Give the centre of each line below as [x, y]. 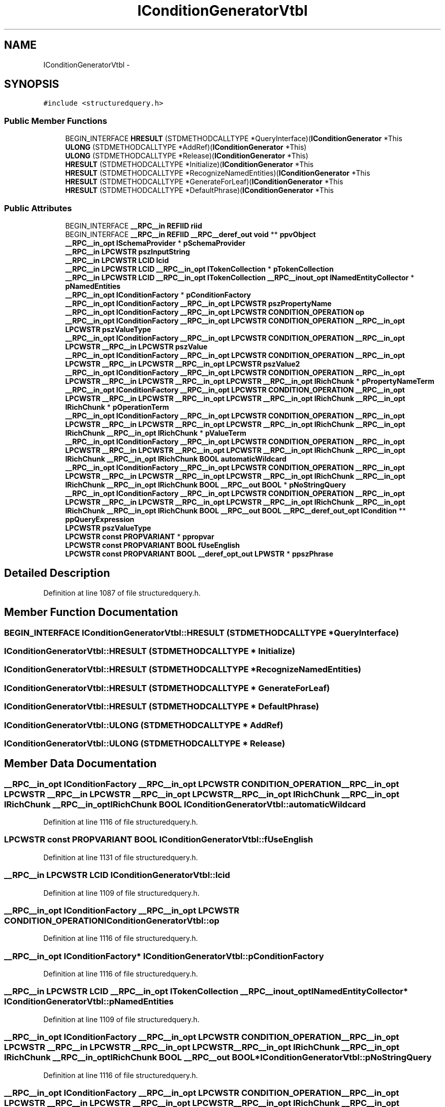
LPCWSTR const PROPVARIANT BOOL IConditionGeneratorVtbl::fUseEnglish [159, 840]
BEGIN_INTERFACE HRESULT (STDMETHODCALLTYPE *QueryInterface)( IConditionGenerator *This [234, 139]
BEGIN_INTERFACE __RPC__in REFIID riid [134, 225]
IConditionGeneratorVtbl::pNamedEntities [89, 1002]
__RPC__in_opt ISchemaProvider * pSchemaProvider [155, 243]
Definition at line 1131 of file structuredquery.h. [121, 857]
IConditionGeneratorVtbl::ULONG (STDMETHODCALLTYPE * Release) [145, 743]
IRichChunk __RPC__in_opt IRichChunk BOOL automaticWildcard [176, 459]
